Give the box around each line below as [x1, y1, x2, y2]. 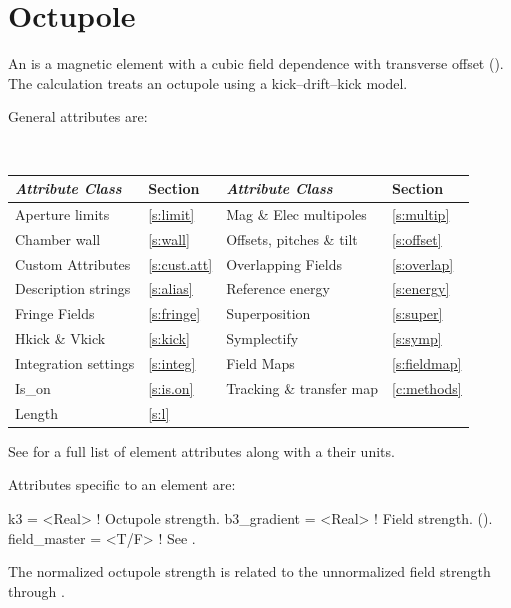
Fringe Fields [15, 303, 95, 324]
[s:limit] [148, 203, 195, 224]
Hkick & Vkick [15, 328, 106, 349]
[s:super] [392, 303, 443, 324]
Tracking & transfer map [226, 377, 379, 398]
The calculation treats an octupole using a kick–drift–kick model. [8, 72, 408, 93]
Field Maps [226, 352, 295, 373]
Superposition [226, 303, 311, 324]
